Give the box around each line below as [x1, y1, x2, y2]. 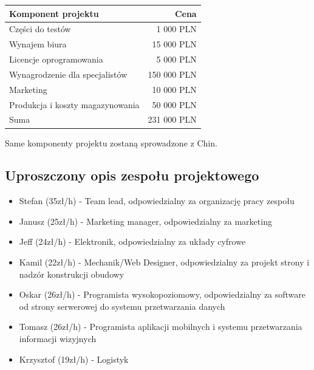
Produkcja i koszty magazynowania [9, 98, 140, 111]
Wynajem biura [9, 38, 67, 50]
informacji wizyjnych [19, 332, 97, 345]
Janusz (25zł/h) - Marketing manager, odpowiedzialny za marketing [19, 214, 272, 227]
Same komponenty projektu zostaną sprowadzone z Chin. [5, 136, 217, 149]
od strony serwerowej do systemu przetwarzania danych [19, 300, 225, 312]
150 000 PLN [148, 67, 197, 80]
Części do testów [9, 22, 71, 35]
